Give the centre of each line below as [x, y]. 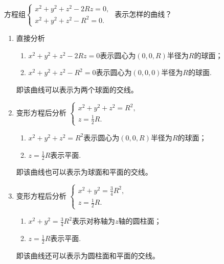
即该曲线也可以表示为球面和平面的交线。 [84, 172]
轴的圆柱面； [140, 221]
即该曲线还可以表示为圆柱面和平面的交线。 [88, 255]
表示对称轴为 [93, 221]
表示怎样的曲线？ [143, 14]
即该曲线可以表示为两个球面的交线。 [77, 89]
